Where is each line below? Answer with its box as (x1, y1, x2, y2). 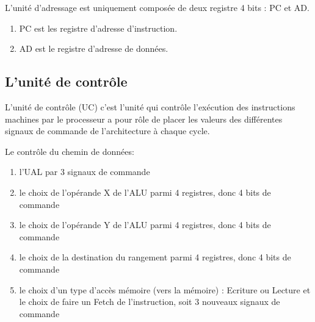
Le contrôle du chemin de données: (5, 145, 134, 157)
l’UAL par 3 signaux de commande (19, 165, 150, 178)
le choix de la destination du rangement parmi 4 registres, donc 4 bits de (19, 251, 291, 263)
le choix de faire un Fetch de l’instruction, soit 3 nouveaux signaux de (19, 295, 280, 308)
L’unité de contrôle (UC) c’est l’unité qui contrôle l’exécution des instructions (5, 100, 295, 113)
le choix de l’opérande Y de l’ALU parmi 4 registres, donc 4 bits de (19, 218, 271, 231)
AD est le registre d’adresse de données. (19, 42, 168, 55)
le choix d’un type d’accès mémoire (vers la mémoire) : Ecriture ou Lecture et (19, 283, 311, 296)
